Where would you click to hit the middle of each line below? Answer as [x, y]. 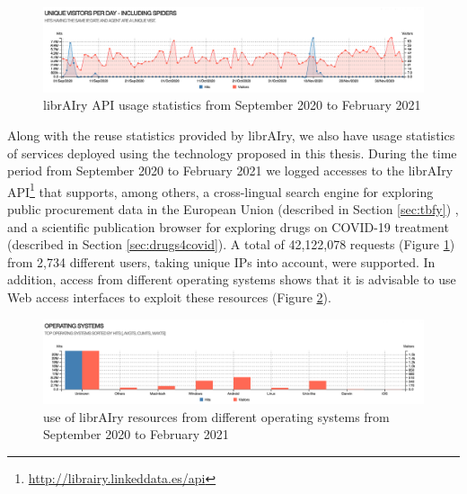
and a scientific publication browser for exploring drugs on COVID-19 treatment [228, 226]
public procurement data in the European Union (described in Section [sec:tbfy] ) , [233, 209]
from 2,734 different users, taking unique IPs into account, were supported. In [221, 261]
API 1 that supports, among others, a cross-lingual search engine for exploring [220, 190]
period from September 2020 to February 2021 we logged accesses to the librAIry [230, 171]
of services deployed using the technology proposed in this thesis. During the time [232, 153]
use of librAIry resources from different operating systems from [216, 416]
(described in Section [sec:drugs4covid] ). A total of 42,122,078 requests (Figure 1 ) [231, 244]
